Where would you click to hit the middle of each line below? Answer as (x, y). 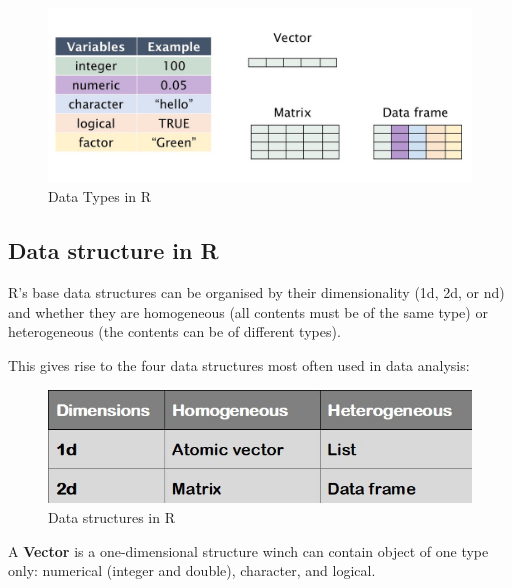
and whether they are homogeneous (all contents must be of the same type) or (248, 311)
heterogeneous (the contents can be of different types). (174, 331)
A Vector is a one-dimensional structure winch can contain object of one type (248, 550)
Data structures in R (112, 516)
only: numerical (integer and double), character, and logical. (192, 570)
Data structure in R (113, 250)
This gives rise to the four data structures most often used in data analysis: (239, 364)
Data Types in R (100, 196)
